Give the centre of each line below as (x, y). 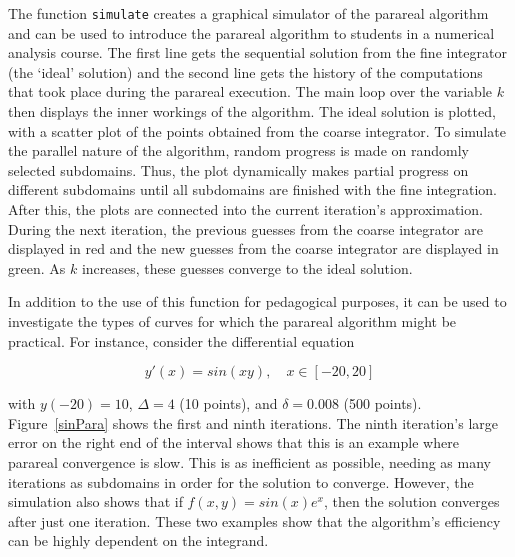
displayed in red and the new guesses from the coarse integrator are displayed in (253, 248)
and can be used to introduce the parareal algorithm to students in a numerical (251, 32)
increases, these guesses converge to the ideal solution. (247, 267)
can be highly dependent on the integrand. (138, 540)
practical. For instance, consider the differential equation (181, 340)
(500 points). (382, 403)
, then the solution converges (411, 501)
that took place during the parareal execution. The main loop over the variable (250, 91)
